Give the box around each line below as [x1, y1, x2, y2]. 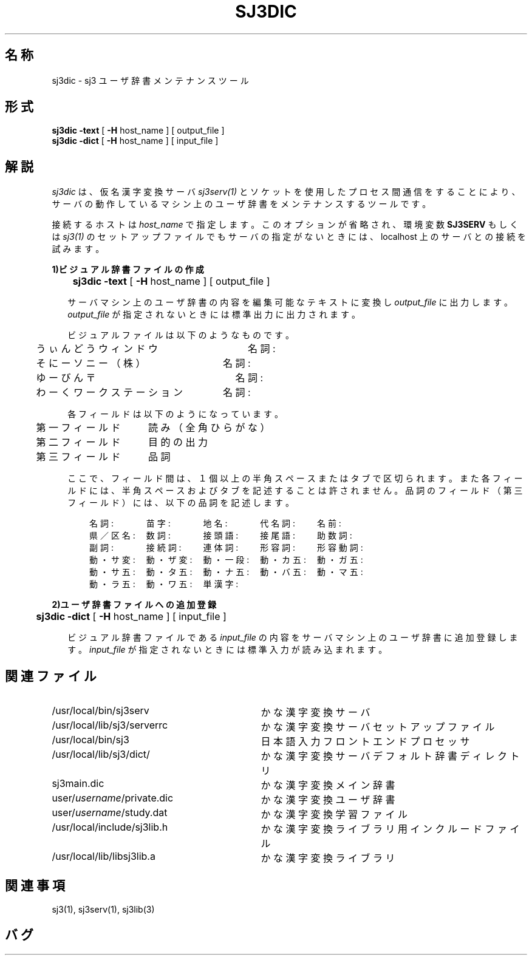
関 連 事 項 [5, 877, 65, 893]
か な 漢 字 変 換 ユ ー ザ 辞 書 [261, 794, 395, 806]
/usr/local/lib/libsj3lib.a [52, 850, 155, 863]
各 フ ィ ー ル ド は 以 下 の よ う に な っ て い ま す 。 [67, 409, 283, 420]
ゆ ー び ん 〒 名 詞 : [36, 372, 264, 384]
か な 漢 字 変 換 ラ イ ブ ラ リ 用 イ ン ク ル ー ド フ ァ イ [261, 823, 520, 836]
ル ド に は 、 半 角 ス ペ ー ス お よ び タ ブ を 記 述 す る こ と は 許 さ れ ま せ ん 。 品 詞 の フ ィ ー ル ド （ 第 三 [67, 485, 523, 496]
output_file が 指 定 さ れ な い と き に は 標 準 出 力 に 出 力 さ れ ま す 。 [67, 309, 360, 320]
